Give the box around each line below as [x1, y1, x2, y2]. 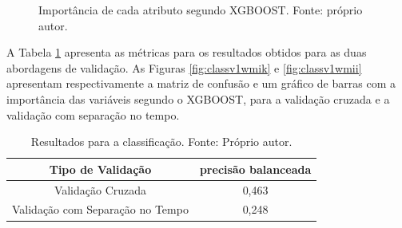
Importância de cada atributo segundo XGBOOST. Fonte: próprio [38, 2, 363, 18]
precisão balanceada [199, 160, 312, 177]
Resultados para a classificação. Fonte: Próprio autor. [30, 133, 293, 150]
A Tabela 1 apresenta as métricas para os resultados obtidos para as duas [6, 44, 367, 61]
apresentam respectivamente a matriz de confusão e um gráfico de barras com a [6, 75, 396, 92]
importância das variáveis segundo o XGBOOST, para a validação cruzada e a [6, 90, 390, 107]
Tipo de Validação [49, 160, 152, 177]
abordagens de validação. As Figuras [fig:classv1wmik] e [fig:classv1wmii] [6, 59, 362, 76]
